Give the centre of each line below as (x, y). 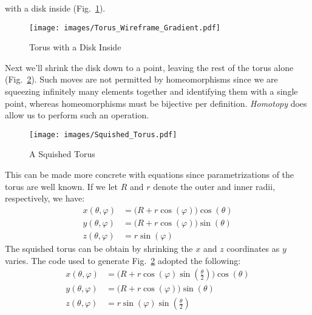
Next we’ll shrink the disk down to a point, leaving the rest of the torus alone (149, 67)
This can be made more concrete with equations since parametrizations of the (150, 174)
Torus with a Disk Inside (75, 47)
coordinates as (253, 248)
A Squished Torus (62, 154)
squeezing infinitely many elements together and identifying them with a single (151, 91)
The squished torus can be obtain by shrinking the (99, 248)
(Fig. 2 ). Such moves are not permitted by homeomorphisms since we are (141, 79)
